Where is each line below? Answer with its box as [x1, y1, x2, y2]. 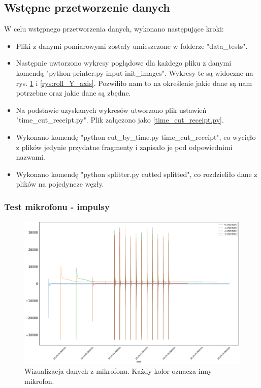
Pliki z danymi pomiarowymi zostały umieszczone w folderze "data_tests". [16, 40, 248, 51]
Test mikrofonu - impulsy [4, 200, 110, 213]
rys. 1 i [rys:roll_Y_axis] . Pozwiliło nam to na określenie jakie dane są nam [16, 77, 252, 88]
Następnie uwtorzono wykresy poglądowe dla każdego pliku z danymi [16, 57, 232, 68]
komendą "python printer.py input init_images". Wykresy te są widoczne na [16, 67, 253, 78]
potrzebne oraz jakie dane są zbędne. [16, 87, 131, 98]
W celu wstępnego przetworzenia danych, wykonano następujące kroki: [4, 23, 224, 34]
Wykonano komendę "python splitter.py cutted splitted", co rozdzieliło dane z [16, 168, 257, 179]
